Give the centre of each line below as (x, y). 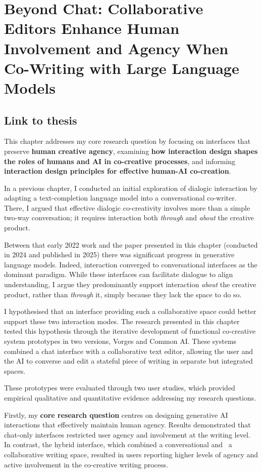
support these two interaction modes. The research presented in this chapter (122, 321)
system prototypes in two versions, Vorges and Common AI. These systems (120, 341)
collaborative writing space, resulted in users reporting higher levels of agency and (131, 454)
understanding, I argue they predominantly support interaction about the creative (130, 284)
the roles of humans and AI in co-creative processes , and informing (120, 161)
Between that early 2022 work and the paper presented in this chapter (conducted (131, 244)
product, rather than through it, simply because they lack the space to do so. (123, 294)
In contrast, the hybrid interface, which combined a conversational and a (118, 444)
